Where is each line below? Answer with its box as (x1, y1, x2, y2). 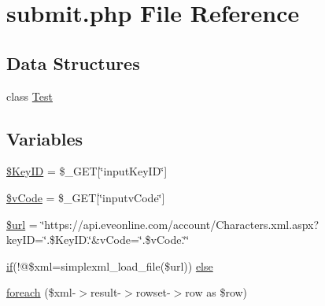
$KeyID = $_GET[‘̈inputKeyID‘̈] (6, 163, 168, 179)
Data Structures (6, 50, 140, 75)
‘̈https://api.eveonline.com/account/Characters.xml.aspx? (41, 216, 319, 232)
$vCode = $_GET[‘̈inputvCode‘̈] (6, 189, 165, 205)
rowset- (135, 284, 171, 300)
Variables (6, 126, 83, 150)
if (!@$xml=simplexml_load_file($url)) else (6, 257, 213, 274)
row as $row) (185, 284, 248, 300)
